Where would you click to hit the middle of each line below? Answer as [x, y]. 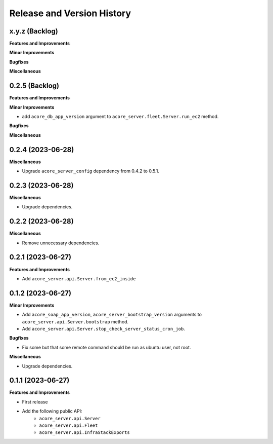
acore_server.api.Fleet [69, 425]
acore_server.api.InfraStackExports [84, 433]
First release [35, 402]
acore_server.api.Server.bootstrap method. [75, 321]
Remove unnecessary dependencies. [61, 243]
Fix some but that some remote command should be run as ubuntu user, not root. [106, 347]
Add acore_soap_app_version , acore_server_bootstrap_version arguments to [112, 315]
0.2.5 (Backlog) [34, 86]
